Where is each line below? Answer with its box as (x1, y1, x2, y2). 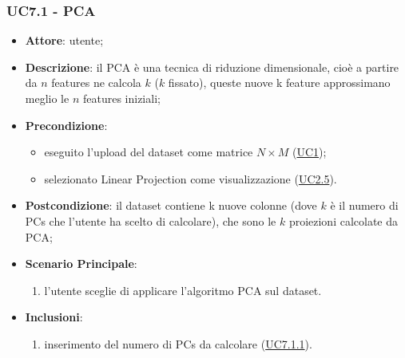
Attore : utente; (25, 32, 104, 49)
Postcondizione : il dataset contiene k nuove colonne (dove (25, 197, 317, 214)
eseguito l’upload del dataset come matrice (44, 144, 253, 160)
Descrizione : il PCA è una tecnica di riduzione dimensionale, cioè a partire (25, 58, 399, 75)
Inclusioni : (25, 309, 83, 325)
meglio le (25, 90, 69, 106)
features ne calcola (51, 74, 141, 91)
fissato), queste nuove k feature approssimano (168, 74, 391, 91)
